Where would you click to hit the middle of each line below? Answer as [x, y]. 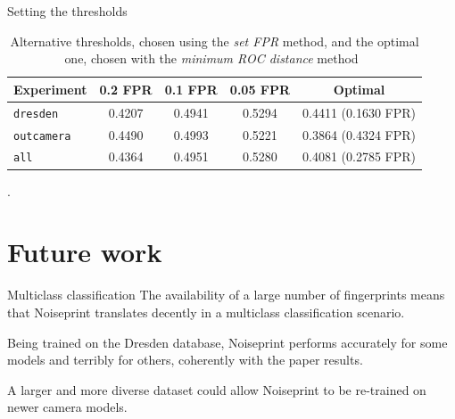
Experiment [50, 89]
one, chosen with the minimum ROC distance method [211, 58]
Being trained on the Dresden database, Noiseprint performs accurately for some [227, 342]
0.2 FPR [126, 89]
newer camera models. [67, 407]
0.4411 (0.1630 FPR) [360, 112]
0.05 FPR [260, 89]
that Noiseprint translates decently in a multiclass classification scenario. [206, 312]
